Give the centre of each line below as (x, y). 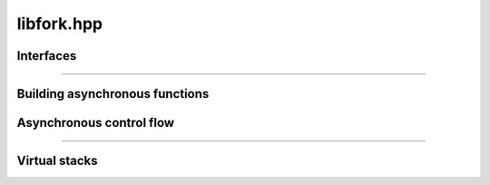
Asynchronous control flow (96, 123)
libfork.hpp (60, 24)
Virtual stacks (57, 161)
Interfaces (47, 56)
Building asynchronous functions (113, 94)
